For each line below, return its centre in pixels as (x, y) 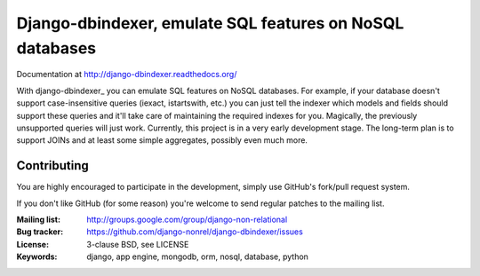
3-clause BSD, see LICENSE (138, 244)
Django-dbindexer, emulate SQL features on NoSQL (210, 23)
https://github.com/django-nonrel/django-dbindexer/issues (195, 232)
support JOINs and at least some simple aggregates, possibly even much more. (162, 140)
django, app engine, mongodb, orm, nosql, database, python (197, 256)
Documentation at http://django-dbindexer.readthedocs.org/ (127, 75)
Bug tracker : (40, 232)
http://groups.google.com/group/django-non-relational (187, 219)
